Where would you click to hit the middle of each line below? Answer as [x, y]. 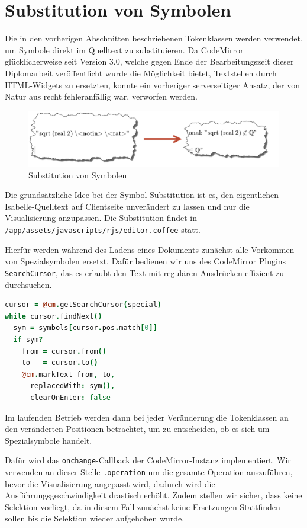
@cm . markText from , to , [68, 374]
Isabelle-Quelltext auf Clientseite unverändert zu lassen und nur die [127, 206]
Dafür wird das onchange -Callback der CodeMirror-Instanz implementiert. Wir [148, 460]
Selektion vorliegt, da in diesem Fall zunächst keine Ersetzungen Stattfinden [143, 506]
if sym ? [28, 339]
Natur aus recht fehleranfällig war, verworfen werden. [101, 96]
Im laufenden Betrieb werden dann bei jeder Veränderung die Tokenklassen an [147, 417]
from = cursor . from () [64, 351]
